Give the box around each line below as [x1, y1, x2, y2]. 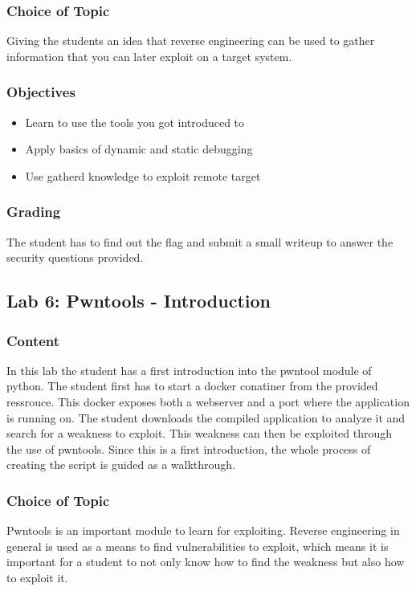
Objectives [6, 82, 75, 102]
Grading [6, 202, 61, 222]
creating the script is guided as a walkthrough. [6, 456, 236, 473]
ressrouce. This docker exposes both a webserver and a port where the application [6, 393, 410, 410]
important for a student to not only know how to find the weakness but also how [6, 553, 405, 570]
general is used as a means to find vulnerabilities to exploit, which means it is [6, 537, 389, 554]
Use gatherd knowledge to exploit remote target [25, 167, 261, 184]
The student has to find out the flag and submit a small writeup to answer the [6, 233, 394, 250]
